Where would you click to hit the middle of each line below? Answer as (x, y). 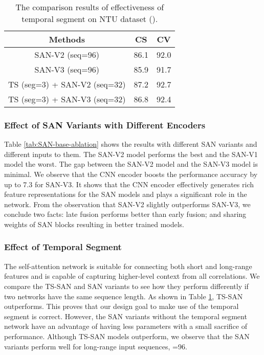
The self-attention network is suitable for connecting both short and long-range (128, 266)
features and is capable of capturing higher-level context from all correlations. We (132, 276)
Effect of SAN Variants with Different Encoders (105, 125)
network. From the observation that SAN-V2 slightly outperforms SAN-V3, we (127, 204)
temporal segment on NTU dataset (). (90, 19)
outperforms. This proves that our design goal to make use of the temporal (122, 306)
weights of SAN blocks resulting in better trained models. (94, 224)
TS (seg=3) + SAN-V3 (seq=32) (67, 99)
